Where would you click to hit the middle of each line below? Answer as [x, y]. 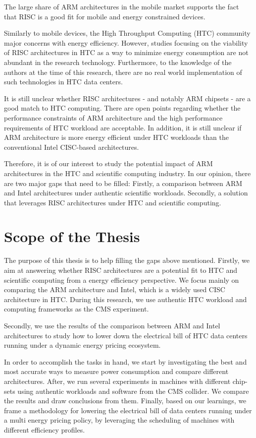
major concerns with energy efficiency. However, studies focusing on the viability [126, 42]
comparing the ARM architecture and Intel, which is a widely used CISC [115, 289]
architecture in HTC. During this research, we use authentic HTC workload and [126, 299]
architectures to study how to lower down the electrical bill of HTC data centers [126, 335]
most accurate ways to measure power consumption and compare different [116, 371]
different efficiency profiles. [45, 429]
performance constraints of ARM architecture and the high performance [113, 117]
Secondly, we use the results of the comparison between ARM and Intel [112, 325]
